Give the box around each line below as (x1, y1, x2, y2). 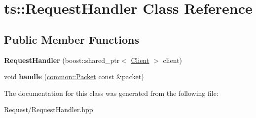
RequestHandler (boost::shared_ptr (4, 55, 120, 65)
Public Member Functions (4, 31, 139, 47)
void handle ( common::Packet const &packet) (4, 71, 144, 82)
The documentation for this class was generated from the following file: (4, 88, 219, 98)
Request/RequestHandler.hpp (4, 104, 93, 115)
